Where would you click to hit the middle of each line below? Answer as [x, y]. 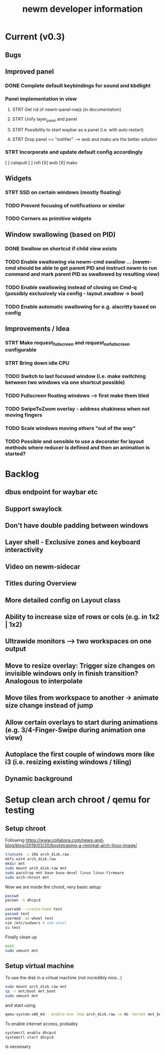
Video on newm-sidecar [43, 567]
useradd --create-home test [34, 909]
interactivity [24, 550]
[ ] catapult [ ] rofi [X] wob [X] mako [41, 163]
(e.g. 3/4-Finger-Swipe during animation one [75, 730]
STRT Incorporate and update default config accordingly [74, 152]
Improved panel [29, 72]
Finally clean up [21, 937]
